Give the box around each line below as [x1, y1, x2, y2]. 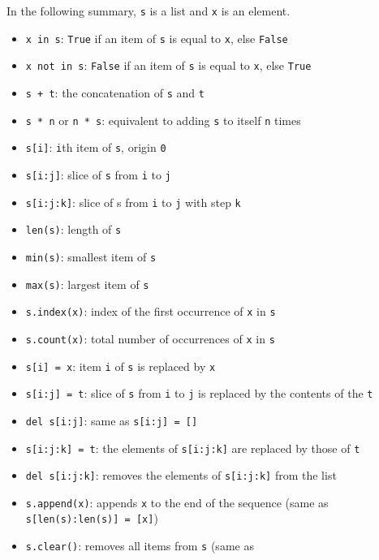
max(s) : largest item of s [25, 275, 149, 292]
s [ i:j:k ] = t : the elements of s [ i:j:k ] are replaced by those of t [25, 439, 360, 456]
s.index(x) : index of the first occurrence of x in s [25, 303, 276, 320]
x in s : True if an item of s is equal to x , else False [25, 29, 288, 46]
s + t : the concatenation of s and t [25, 84, 205, 101]
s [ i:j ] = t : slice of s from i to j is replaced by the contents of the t [25, 385, 373, 402]
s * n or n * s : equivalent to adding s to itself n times [25, 111, 301, 128]
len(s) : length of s [25, 221, 122, 238]
